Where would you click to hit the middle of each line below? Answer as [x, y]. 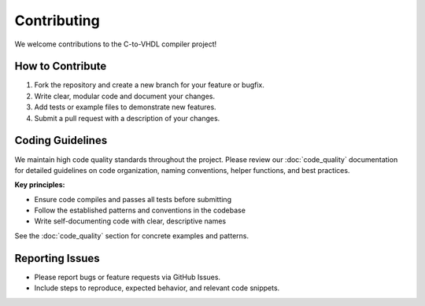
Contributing [57, 20]
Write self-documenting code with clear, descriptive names [130, 221]
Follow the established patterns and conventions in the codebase [140, 210]
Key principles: [40, 185]
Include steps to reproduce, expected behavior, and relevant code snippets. [157, 288]
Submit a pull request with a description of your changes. [127, 118]
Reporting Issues [57, 258]
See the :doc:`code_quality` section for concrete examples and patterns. [132, 235]
